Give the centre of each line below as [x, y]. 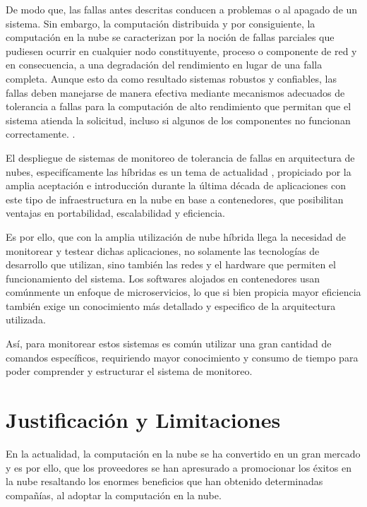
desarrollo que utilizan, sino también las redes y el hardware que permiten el [171, 264]
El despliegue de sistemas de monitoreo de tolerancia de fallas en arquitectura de [180, 157]
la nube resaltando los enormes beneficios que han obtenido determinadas [164, 481]
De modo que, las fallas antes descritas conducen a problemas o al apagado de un [182, 9]
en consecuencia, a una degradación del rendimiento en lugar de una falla [164, 65]
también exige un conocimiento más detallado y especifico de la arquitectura [171, 305]
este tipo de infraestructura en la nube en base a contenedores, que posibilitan [175, 199]
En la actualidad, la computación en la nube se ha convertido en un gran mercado [183, 453]
